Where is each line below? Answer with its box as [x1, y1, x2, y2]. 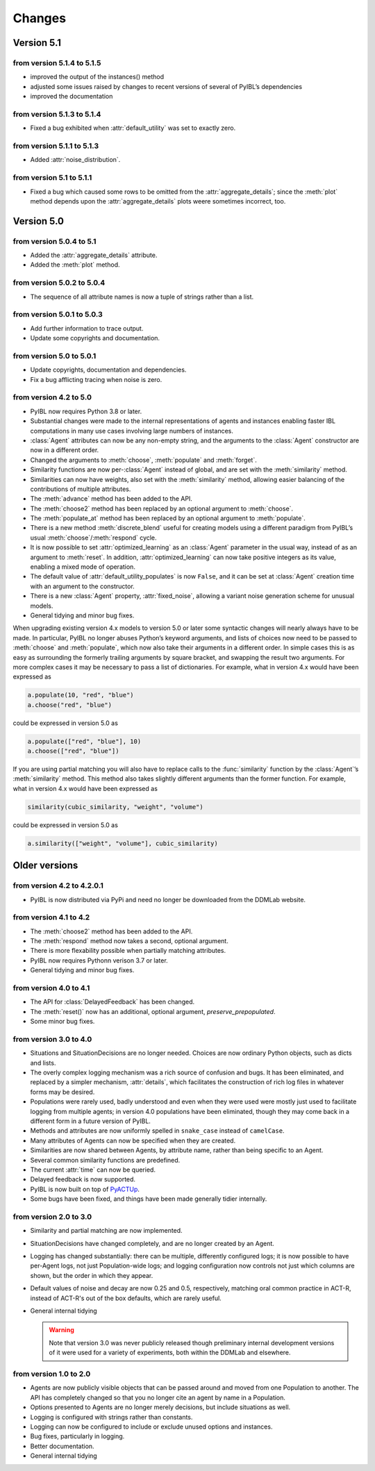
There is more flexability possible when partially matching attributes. [30, 947, 226, 955]
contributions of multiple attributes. [30, 485, 131, 493]
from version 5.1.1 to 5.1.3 [12, 141, 99, 151]
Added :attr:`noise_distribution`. [30, 156, 121, 164]
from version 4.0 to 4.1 [12, 983, 90, 993]
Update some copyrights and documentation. [30, 334, 160, 342]
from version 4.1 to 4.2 [12, 913, 90, 922]
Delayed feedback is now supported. [30, 1175, 135, 1183]
